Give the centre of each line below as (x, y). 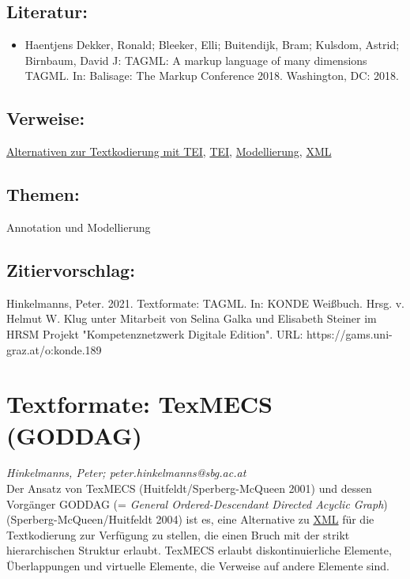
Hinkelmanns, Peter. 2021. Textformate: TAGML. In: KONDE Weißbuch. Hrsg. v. (206, 303)
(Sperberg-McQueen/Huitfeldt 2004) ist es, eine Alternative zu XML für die (190, 519)
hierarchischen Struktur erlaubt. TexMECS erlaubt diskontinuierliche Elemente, (199, 550)
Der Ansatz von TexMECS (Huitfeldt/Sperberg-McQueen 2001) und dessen (189, 488)
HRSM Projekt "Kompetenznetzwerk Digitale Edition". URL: (155, 333)
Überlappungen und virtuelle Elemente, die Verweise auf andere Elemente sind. (198, 566)
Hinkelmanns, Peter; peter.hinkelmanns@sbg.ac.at (126, 473)
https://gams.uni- (350, 333)
